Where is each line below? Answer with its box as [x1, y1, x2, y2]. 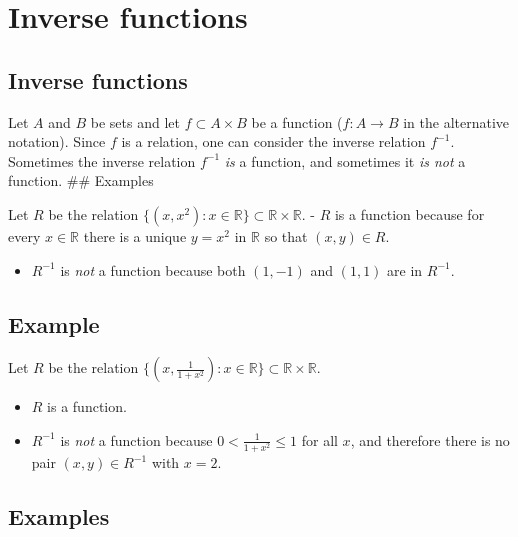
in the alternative [403, 111, 510, 132]
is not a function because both [60, 259, 246, 280]
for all [301, 429, 338, 450]
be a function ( [251, 111, 343, 132]
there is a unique [83, 225, 187, 246]
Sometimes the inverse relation [8, 150, 196, 171]
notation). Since [8, 131, 106, 152]
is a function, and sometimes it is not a [224, 150, 466, 171]
